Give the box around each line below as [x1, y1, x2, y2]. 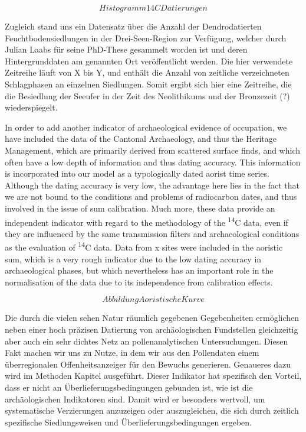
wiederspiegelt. [5, 101, 58, 113]
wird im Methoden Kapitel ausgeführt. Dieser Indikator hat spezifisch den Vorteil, [5, 369, 302, 382]
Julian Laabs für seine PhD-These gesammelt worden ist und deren [5, 43, 248, 56]
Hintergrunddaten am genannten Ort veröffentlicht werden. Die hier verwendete [5, 54, 293, 67]
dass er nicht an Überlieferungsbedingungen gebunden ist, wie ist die [5, 381, 253, 393]
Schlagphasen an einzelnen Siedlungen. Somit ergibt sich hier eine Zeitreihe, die [5, 77, 292, 90]
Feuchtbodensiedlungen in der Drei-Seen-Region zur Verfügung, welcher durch [5, 31, 287, 44]
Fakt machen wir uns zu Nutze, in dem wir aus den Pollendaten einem [5, 346, 259, 359]
